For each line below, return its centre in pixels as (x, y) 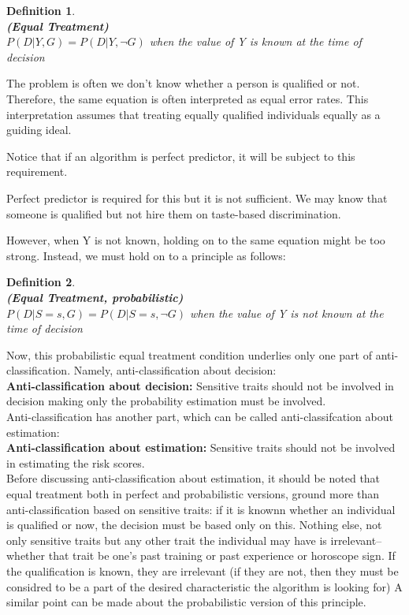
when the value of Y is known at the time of (255, 41)
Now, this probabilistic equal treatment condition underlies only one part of (189, 354)
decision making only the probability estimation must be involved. (166, 401)
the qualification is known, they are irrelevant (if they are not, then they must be (203, 571)
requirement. (37, 171)
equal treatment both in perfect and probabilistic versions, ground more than (193, 494)
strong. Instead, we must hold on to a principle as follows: (146, 255)
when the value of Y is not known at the (287, 313)
